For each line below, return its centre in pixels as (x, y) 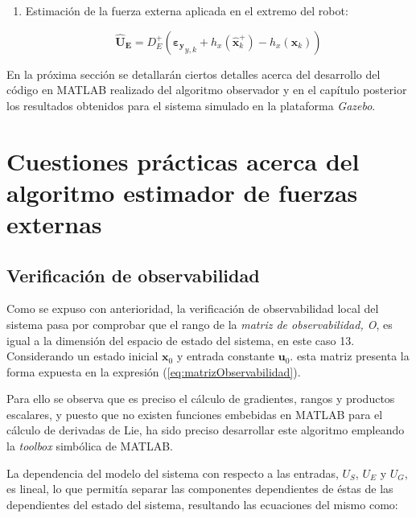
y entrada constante (226, 356)
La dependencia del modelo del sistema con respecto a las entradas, (173, 473)
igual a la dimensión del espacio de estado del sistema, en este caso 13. (181, 340)
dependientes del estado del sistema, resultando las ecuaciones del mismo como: (202, 504)
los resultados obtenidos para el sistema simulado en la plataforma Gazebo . (191, 105)
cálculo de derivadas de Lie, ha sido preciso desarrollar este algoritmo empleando (206, 430)
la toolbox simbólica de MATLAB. (90, 446)
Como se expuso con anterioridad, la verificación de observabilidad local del (193, 308)
